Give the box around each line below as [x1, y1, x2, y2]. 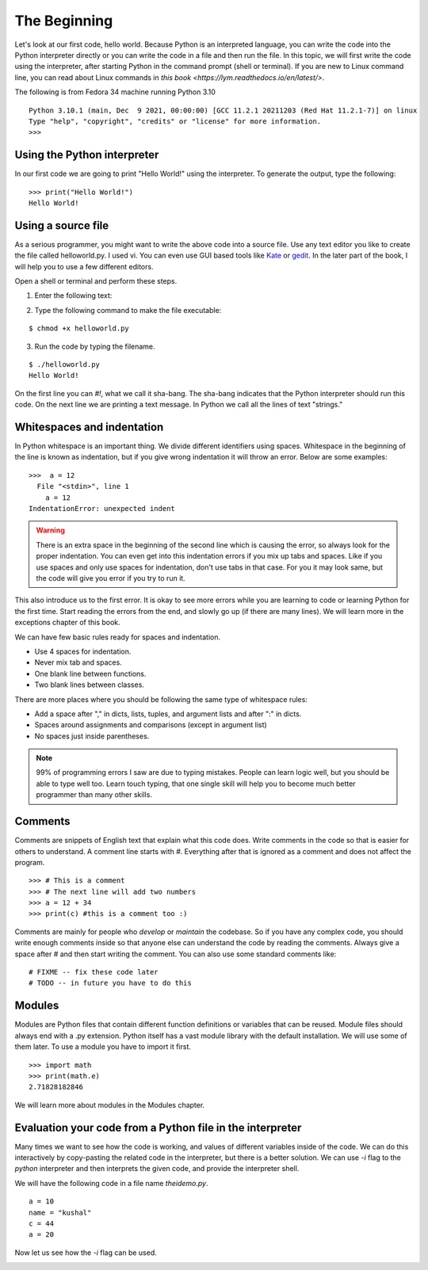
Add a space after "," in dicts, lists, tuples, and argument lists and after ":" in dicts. [34, 709, 302, 719]
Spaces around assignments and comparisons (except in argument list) [34, 720, 267, 730]
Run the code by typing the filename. [34, 341, 155, 351]
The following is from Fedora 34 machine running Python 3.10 [14, 87, 216, 97]
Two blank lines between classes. [34, 680, 144, 689]
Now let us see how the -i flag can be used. [14, 1248, 158, 1257]
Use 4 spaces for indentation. [34, 646, 132, 656]
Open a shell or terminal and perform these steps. [14, 277, 178, 286]
